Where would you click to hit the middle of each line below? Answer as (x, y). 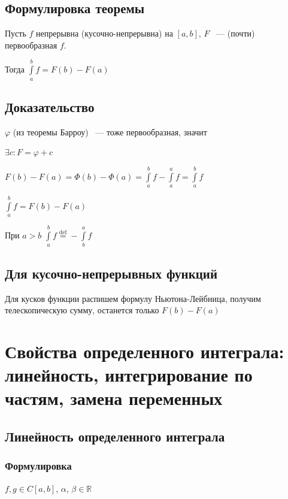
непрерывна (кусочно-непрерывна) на (104, 33)
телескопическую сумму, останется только (82, 310)
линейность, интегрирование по (129, 375)
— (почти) (236, 33)
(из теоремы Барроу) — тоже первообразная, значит (110, 131)
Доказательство (50, 106)
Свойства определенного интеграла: (145, 351)
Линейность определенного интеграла (115, 436)
